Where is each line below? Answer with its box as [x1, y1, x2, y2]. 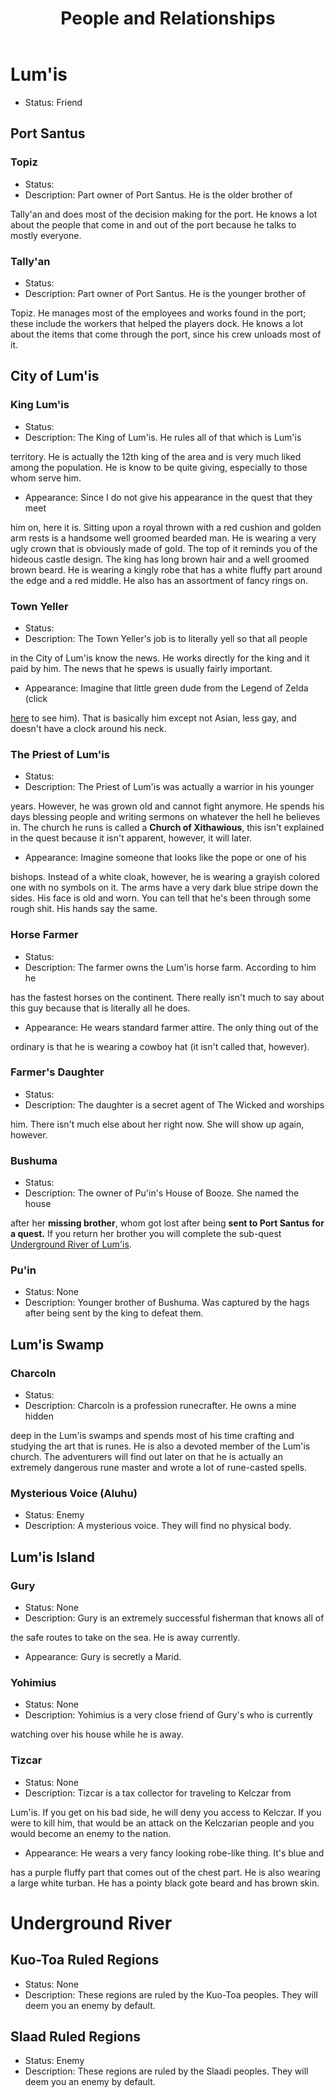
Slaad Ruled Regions [10, 2028, 142, 2046]
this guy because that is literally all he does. [10, 1002, 191, 1014]
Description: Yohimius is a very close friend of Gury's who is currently [24, 1709, 313, 1721]
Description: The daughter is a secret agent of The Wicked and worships [24, 1098, 325, 1111]
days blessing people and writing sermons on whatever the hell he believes [10, 811, 321, 823]
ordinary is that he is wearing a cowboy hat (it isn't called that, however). [10, 1040, 310, 1052]
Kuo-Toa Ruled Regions [10, 1952, 160, 1969]
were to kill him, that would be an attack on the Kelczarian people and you [10, 1817, 315, 1829]
